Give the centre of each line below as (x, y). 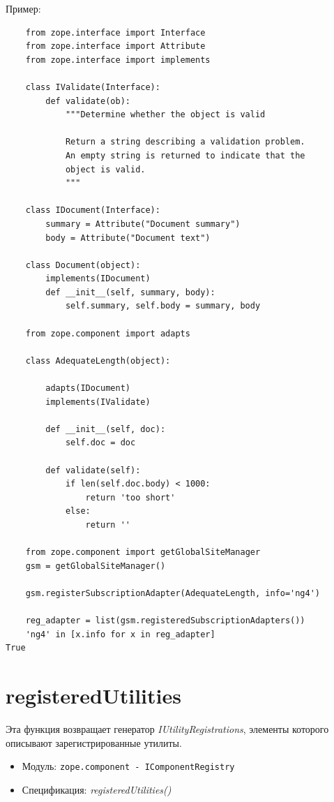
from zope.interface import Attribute (115, 46)
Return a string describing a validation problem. (185, 142)
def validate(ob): (88, 101)
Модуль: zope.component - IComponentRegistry (128, 766)
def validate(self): (93, 470)
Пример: (23, 8)
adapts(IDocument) (88, 388)
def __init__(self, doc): (106, 429)
